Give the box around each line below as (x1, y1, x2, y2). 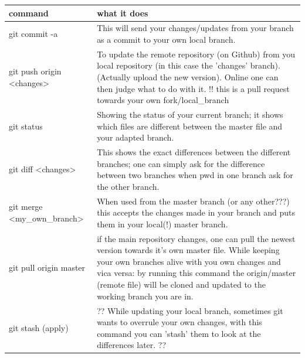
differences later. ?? (97, 339, 167, 351)
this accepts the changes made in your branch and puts (97, 206, 296, 219)
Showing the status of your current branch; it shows (97, 108, 283, 120)
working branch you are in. (97, 289, 194, 302)
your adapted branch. (97, 131, 174, 144)
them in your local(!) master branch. (97, 217, 228, 230)
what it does (97, 6, 148, 19)
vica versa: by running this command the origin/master (97, 267, 296, 279)
